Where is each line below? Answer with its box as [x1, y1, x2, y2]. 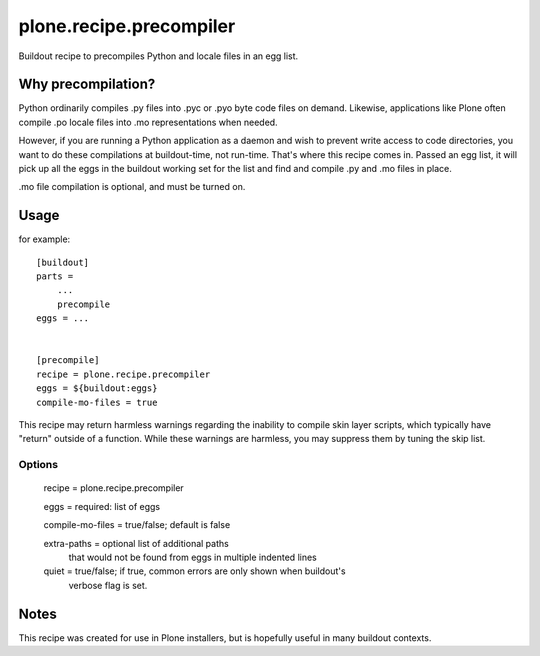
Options [18, 458, 59, 472]
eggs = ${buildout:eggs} [36, 383, 158, 394]
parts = [36, 271, 74, 282]
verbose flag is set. [68, 579, 148, 591]
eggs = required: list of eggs [43, 500, 160, 512]
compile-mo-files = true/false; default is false [43, 519, 231, 531]
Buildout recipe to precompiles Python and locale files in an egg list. [18, 50, 299, 62]
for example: [18, 233, 71, 245]
